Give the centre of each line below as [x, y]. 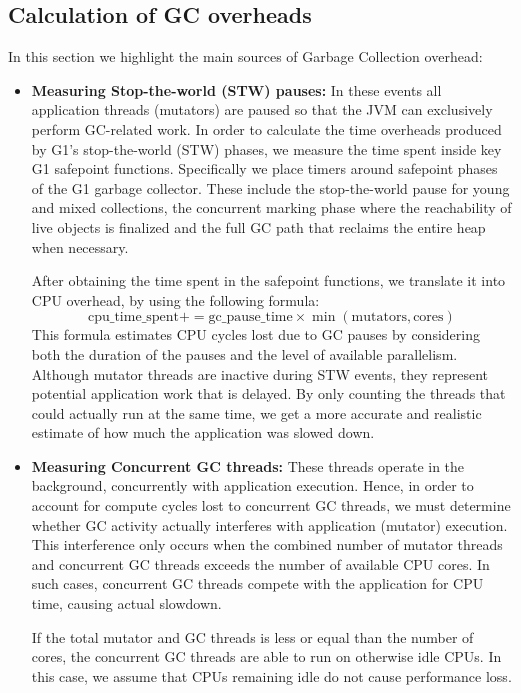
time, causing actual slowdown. [126, 603]
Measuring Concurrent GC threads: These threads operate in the [248, 465]
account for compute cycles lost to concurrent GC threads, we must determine [271, 505]
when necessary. [80, 246]
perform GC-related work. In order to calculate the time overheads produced [266, 128]
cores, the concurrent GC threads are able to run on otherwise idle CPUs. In [266, 656]
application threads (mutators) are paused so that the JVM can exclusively [262, 109]
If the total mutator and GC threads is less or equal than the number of [252, 636]
